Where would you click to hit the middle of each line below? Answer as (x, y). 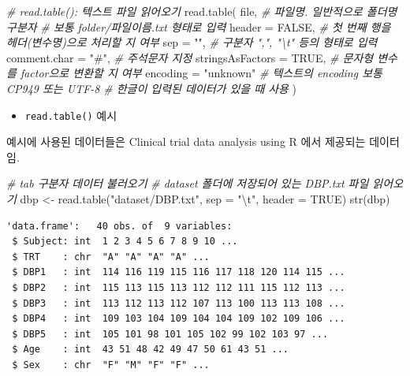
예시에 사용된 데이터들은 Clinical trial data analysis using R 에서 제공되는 (186, 141)
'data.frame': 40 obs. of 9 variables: (119, 226)
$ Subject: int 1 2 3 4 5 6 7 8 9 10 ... (125, 242)
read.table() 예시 (71, 115)
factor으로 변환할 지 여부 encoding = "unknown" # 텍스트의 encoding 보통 (201, 73)
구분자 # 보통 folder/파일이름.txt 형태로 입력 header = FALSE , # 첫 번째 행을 (199, 26)
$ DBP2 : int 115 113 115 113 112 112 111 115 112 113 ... (179, 287)
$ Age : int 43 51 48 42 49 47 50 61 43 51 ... (150, 350)
